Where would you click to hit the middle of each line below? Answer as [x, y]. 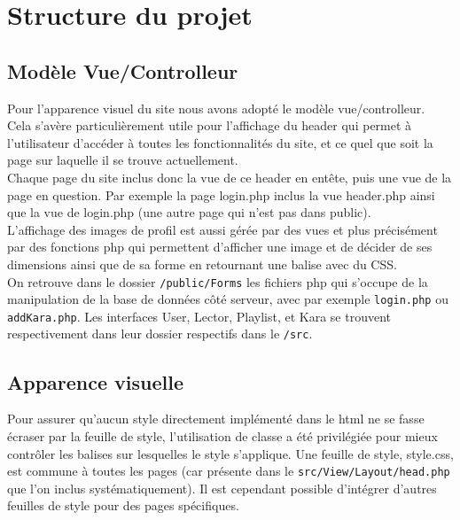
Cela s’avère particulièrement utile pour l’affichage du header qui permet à [210, 125]
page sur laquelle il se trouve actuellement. [123, 160]
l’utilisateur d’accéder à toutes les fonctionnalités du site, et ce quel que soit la [220, 142]
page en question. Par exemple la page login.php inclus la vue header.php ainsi [221, 194]
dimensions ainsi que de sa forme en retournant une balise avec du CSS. [202, 264]
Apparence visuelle [96, 381]
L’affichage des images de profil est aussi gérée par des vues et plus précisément [222, 229]
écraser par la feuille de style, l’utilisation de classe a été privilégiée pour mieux [222, 435]
